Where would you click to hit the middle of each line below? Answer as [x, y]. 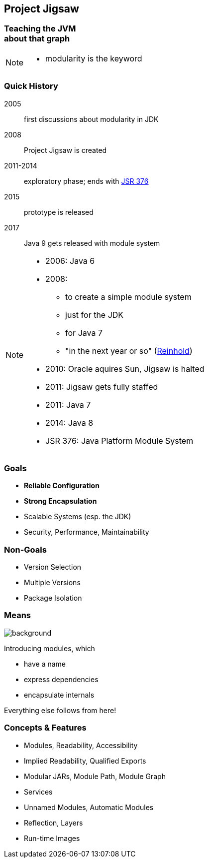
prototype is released [59, 212]
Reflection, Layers [53, 823]
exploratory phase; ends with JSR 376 [86, 181]
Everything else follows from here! [60, 710]
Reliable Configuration [62, 486]
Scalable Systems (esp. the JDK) [78, 517]
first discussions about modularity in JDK [91, 119]
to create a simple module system [128, 297]
